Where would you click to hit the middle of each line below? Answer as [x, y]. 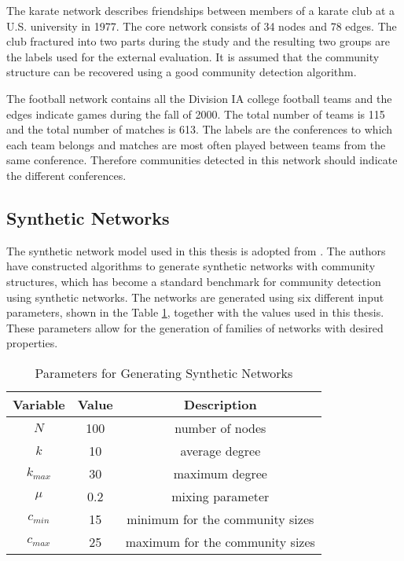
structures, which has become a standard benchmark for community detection [194, 281]
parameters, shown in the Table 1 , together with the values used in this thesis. [195, 312]
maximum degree [220, 473]
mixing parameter [220, 496]
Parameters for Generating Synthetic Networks [164, 372]
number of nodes [220, 427]
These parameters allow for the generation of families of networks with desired [195, 327]
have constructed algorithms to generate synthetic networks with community [191, 266]
